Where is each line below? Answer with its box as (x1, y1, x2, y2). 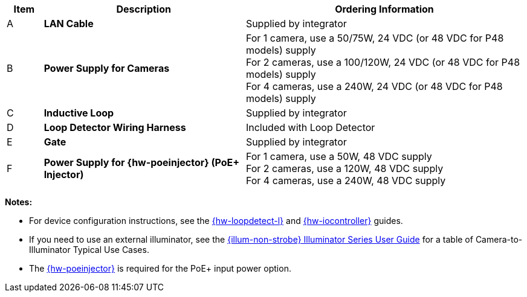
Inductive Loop (44, 107, 114, 119)
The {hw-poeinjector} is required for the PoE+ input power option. (29, 263, 291, 273)
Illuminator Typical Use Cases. (29, 244, 149, 255)
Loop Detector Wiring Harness (44, 121, 186, 133)
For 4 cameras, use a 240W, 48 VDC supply (245, 174, 446, 187)
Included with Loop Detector (245, 121, 375, 133)
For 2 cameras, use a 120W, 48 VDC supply (245, 162, 444, 174)
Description (116, 3, 171, 15)
